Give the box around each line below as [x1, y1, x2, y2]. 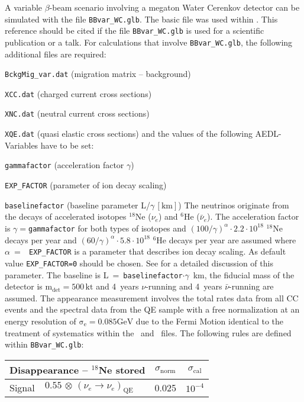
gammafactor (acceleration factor [5, 159, 124, 171]
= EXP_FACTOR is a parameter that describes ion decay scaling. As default [14, 245, 286, 258]
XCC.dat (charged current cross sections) [5, 87, 152, 99]
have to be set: [40, 139, 94, 151]
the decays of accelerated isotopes [5, 210, 127, 223]
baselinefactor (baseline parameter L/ [5, 198, 151, 211]
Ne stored [98, 362, 145, 377]
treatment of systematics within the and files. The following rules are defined [5, 326, 292, 339]
